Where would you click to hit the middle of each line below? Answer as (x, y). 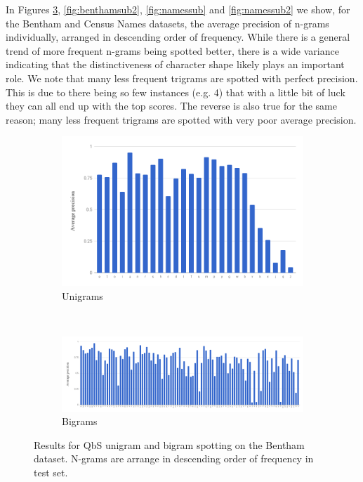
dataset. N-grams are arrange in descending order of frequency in (174, 458)
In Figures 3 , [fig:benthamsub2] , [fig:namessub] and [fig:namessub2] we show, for (178, 9)
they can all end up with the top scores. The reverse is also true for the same (171, 106)
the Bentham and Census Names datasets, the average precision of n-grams (167, 23)
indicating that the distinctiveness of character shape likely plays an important (175, 64)
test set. (51, 472)
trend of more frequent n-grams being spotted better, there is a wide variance (172, 50)
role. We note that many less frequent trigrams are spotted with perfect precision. (182, 78)
